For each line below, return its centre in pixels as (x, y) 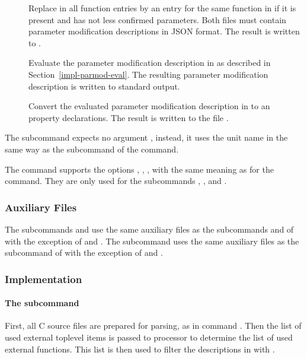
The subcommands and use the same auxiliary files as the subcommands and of (149, 229)
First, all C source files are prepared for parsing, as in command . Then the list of (153, 325)
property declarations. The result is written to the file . (129, 117)
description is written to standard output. (104, 86)
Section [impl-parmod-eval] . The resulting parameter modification (148, 74)
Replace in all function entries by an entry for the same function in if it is (162, 8)
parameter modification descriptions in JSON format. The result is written (164, 31)
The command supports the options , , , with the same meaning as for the (139, 169)
